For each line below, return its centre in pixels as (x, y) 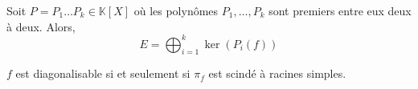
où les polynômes (176, 10)
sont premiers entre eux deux (340, 10)
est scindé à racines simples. (277, 73)
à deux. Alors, (41, 26)
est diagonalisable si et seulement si (103, 73)
